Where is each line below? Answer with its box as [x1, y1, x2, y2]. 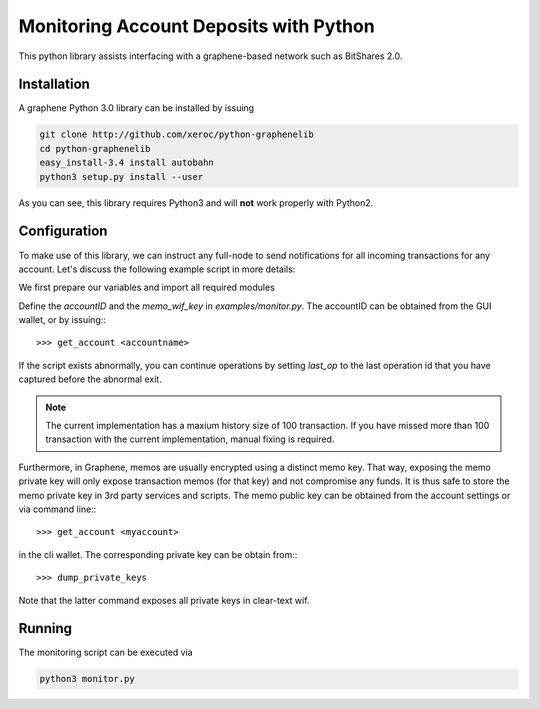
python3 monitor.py [39, 673, 135, 685]
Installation [18, 76, 90, 93]
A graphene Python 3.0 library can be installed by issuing [18, 102, 255, 114]
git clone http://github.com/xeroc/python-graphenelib [39, 129, 314, 140]
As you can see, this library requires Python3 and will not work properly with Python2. [18, 196, 374, 209]
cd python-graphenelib [39, 143, 151, 154]
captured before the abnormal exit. [18, 373, 162, 385]
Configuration [18, 223, 108, 240]
